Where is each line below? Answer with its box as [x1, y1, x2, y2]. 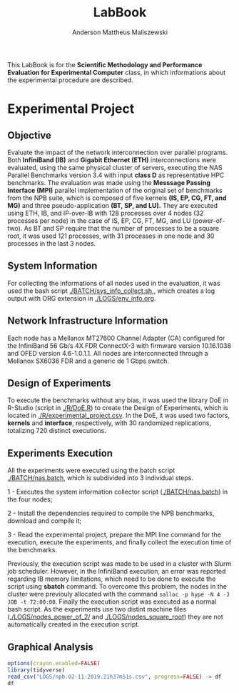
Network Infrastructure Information [7, 315, 168, 327]
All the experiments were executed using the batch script [7, 466, 176, 475]
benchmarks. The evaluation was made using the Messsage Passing [7, 178, 210, 186]
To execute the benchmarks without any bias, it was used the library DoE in [7, 396, 229, 404]
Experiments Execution [7, 447, 113, 459]
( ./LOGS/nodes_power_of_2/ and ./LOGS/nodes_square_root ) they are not [7, 612, 223, 622]
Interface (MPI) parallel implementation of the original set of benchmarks [7, 186, 223, 194]
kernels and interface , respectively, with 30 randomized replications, [7, 419, 212, 427]
